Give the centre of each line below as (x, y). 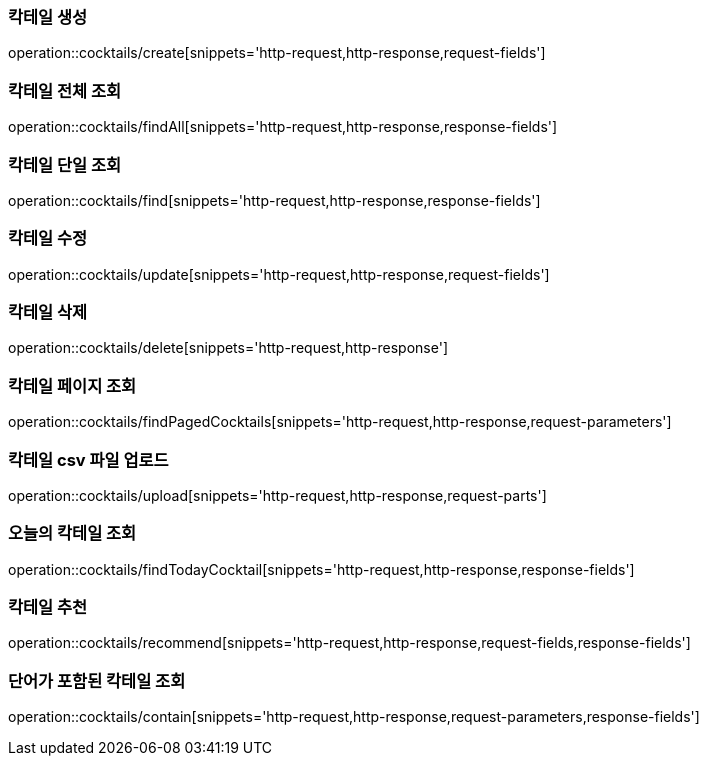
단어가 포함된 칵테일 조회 (97, 680)
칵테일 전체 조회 (65, 90)
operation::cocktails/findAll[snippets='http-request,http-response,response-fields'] (283, 127)
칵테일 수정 (48, 238)
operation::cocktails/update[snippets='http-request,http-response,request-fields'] (279, 274)
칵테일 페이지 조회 (72, 385)
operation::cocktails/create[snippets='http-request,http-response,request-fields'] (277, 53)
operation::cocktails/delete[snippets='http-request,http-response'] (228, 348)
